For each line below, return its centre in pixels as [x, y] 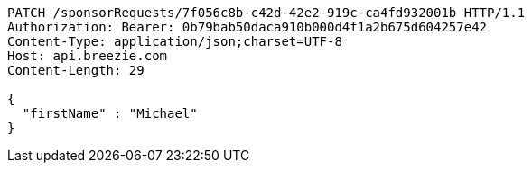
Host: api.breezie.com [88, 56]
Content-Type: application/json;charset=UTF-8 [175, 41]
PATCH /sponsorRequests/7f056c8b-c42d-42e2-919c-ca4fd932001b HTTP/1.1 [266, 13]
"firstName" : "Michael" [110, 113]
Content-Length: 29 [76, 70]
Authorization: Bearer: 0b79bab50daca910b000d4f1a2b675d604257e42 [247, 27]
